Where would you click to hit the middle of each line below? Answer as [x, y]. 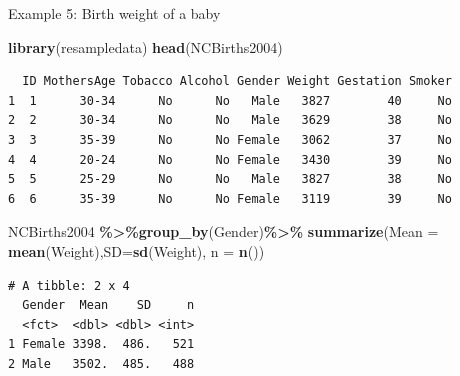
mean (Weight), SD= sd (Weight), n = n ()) [136, 250]
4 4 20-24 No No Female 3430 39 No [230, 159]
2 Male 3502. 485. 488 [101, 363]
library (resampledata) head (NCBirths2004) [145, 46]
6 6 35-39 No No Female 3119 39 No [230, 198]
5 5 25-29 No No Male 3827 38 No [230, 179]
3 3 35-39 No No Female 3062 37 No [230, 139]
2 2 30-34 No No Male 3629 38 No [230, 120]
